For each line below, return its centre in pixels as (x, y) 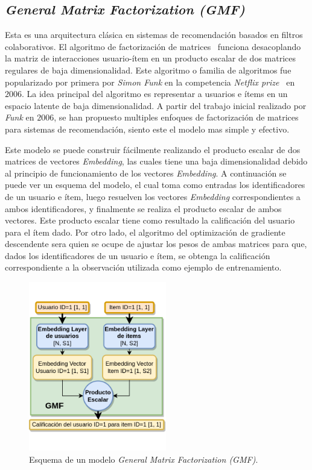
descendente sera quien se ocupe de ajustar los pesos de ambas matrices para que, (156, 244)
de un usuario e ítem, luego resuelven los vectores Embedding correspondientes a (153, 196)
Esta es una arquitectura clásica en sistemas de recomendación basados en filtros (154, 35)
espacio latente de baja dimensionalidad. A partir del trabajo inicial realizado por (156, 105)
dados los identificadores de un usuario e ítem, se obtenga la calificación (138, 255)
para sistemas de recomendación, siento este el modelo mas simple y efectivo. (147, 129)
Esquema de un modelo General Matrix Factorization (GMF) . (144, 459)
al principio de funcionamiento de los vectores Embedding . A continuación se (146, 173)
